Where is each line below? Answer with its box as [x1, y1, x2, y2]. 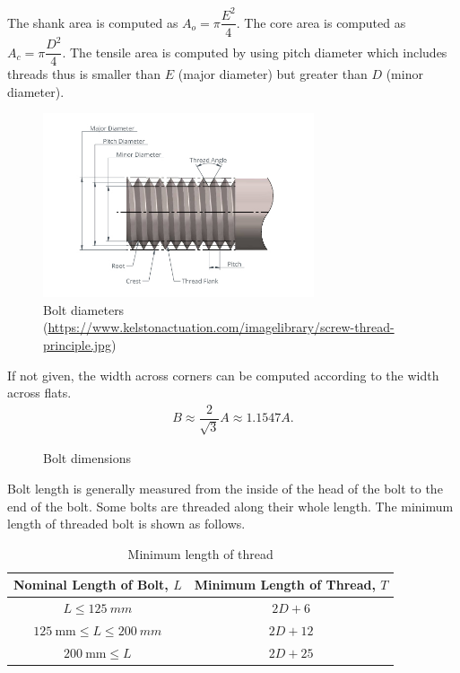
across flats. [7, 383, 72, 402]
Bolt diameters [43, 300, 125, 319]
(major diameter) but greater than [178, 65, 368, 83]
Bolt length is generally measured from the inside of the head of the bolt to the [7, 478, 443, 497]
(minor [386, 65, 423, 83]
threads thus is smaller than [7, 65, 161, 83]
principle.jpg [43, 336, 111, 354]
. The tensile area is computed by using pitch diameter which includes [62, 42, 447, 61]
